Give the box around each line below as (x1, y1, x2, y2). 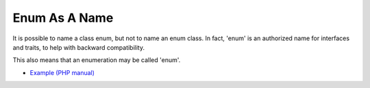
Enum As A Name (12, 10, 114, 25)
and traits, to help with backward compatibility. (12, 43, 145, 51)
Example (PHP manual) (29, 68, 95, 76)
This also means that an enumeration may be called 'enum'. (12, 56, 181, 64)
